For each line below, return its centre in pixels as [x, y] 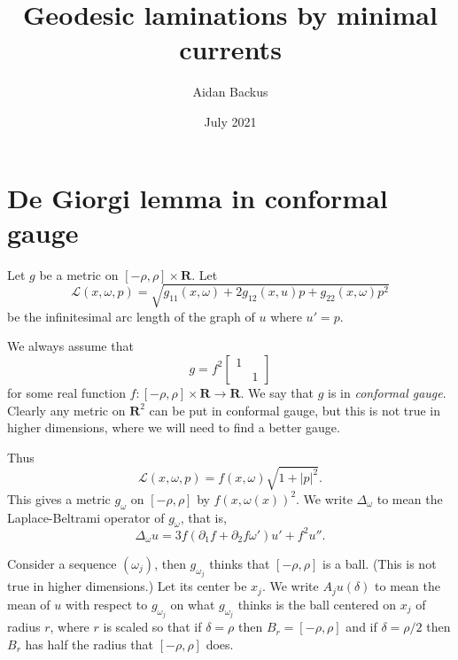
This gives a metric [59, 498]
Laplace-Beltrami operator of [86, 517]
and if [361, 627]
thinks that [240, 563]
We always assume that [70, 346]
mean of [29, 604]
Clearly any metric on [66, 410]
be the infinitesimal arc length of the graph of [131, 316]
